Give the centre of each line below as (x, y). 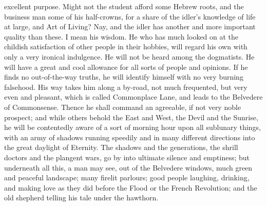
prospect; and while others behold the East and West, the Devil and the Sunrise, (131, 117)
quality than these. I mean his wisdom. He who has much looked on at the (121, 36)
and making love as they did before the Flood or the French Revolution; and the (131, 187)
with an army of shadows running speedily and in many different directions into (130, 137)
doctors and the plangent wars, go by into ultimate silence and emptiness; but (127, 157)
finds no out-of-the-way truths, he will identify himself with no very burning (124, 77)
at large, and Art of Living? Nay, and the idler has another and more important (130, 26)
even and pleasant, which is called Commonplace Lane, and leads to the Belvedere (133, 97)
